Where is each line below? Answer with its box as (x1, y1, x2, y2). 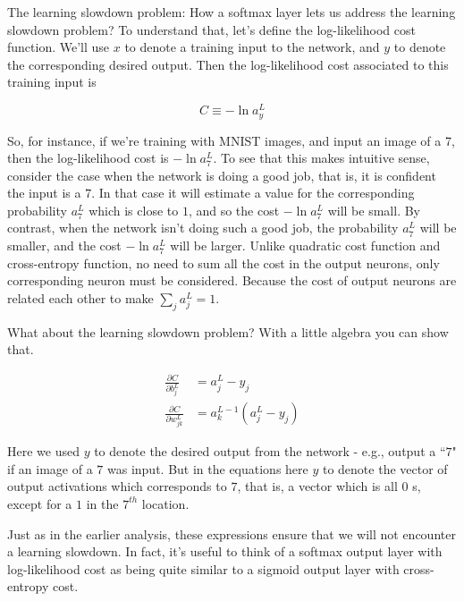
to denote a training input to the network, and (124, 38, 380, 56)
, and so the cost (188, 200, 280, 219)
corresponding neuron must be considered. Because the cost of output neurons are (7, 271, 457, 290)
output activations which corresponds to (7, 477, 227, 495)
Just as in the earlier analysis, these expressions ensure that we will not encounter (7, 524, 456, 543)
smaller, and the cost (7, 236, 122, 255)
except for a (7, 494, 72, 512)
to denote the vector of (322, 459, 448, 478)
